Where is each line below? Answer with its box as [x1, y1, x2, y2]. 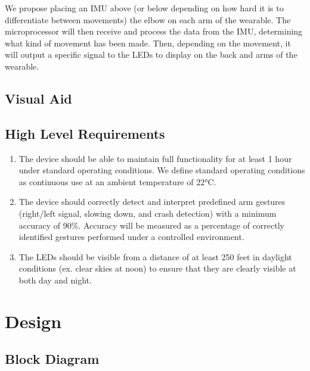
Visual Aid [5, 89, 72, 107]
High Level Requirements [5, 124, 165, 142]
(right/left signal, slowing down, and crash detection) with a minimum [18, 207, 277, 219]
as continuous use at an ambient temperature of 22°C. [18, 175, 216, 188]
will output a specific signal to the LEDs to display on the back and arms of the [5, 48, 297, 61]
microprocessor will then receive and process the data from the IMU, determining [5, 25, 303, 38]
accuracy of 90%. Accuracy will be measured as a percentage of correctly [18, 219, 285, 231]
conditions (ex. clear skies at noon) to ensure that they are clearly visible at [18, 262, 296, 275]
